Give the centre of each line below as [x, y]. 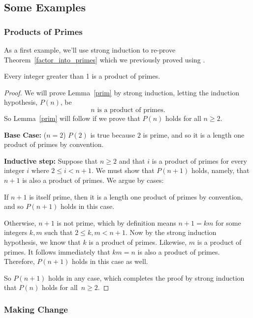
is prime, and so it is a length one [194, 134]
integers [16, 232]
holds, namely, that [221, 170]
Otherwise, [20, 222]
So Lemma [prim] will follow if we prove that [72, 118]
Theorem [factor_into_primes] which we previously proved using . [105, 59]
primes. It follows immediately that [57, 251]
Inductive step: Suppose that [51, 160]
